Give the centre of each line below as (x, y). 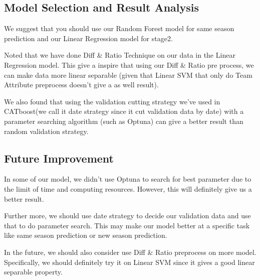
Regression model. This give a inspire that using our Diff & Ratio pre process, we (129, 64)
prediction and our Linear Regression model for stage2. (88, 38)
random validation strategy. (46, 131)
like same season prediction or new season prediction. (86, 235)
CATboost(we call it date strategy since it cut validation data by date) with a (124, 111)
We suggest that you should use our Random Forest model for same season (119, 28)
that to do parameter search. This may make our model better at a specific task (127, 225)
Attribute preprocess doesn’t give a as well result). (81, 85)
